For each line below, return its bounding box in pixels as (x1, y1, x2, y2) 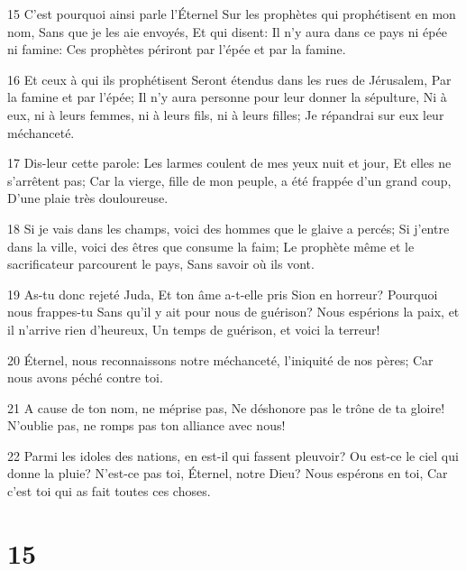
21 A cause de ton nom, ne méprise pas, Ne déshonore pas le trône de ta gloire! (7, 398, 445, 417)
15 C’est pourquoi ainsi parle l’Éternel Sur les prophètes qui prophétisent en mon (7, 5, 456, 23)
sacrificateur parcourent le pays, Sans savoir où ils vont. (7, 254, 315, 273)
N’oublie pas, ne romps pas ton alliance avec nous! (7, 416, 286, 435)
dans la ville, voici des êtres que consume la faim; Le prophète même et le (7, 236, 415, 255)
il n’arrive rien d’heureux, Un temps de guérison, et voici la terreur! (7, 319, 380, 338)
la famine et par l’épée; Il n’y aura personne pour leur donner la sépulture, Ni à (7, 87, 447, 106)
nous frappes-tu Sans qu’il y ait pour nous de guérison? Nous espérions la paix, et (7, 302, 460, 321)
